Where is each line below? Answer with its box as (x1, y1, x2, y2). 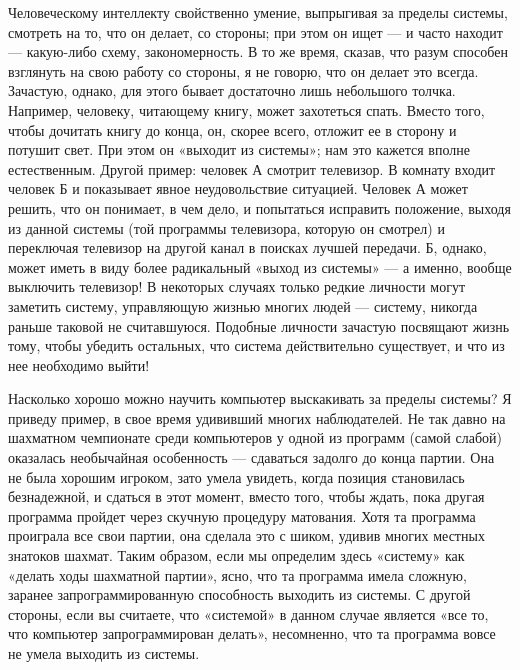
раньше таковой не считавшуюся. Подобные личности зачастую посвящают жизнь (8, 315, 510, 336)
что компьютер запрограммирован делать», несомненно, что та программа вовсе (8, 623, 496, 644)
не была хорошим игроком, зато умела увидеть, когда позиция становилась (8, 466, 465, 487)
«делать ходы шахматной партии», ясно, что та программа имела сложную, (8, 564, 467, 585)
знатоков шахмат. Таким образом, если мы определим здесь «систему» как (8, 545, 465, 566)
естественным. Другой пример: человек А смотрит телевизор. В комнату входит (8, 158, 496, 179)
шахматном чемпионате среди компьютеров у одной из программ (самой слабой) (8, 427, 502, 448)
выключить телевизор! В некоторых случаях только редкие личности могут (8, 276, 465, 297)
